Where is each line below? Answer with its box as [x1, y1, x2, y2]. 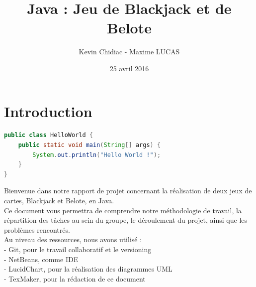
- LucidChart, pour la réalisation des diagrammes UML [4, 264, 172, 274]
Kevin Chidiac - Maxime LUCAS [79, 46, 180, 57]
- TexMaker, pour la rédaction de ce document [4, 273, 146, 284]
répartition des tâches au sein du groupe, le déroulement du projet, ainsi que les [4, 215, 248, 225]
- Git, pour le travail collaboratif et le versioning [4, 244, 152, 254]
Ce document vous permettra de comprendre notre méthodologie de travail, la [4, 205, 242, 215]
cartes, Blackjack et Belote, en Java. [4, 195, 114, 205]
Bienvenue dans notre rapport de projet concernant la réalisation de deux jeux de [4, 185, 252, 196]
